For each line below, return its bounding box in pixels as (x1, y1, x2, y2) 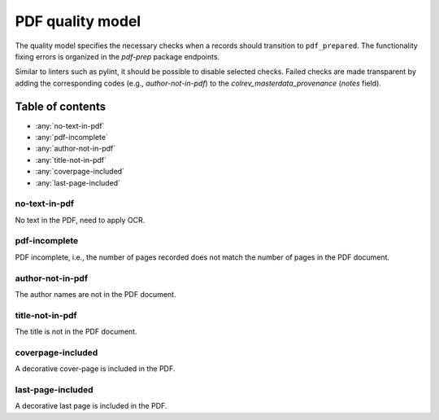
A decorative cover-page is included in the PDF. (15, 364, 176, 374)
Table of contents (15, 99, 106, 113)
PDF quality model (15, 12, 141, 30)
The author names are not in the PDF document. (15, 290, 176, 299)
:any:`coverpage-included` (35, 167, 125, 177)
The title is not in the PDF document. (15, 326, 137, 337)
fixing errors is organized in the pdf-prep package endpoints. (15, 51, 220, 61)
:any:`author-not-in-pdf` (35, 143, 116, 154)
